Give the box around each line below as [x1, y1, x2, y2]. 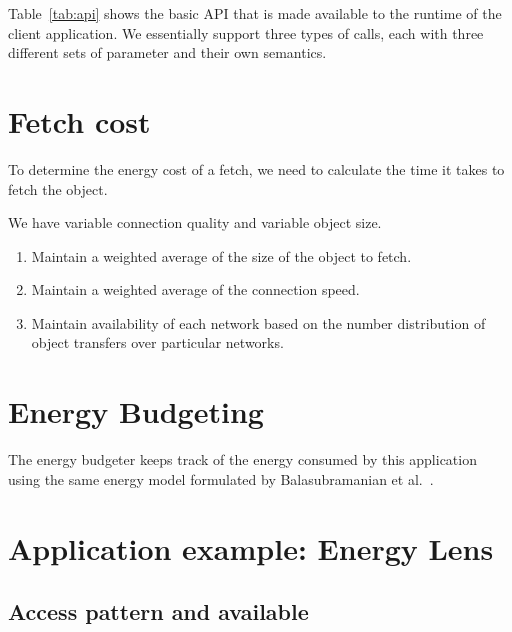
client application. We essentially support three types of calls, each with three [8, 22, 484, 43]
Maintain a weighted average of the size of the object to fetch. [31, 245, 412, 266]
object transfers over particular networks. [31, 332, 284, 353]
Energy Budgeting [8, 391, 264, 432]
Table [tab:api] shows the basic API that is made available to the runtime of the [8, 3, 502, 23]
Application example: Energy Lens [8, 527, 494, 568]
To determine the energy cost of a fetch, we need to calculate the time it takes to [8, 158, 505, 179]
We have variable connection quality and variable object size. [8, 212, 382, 233]
